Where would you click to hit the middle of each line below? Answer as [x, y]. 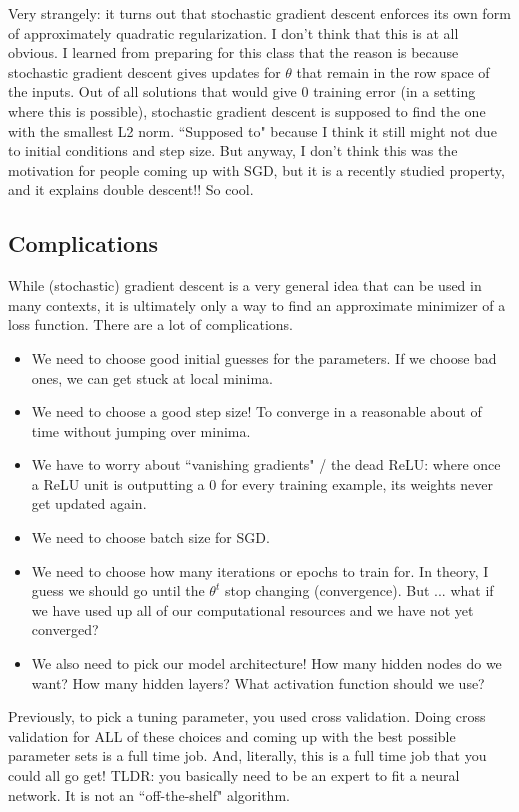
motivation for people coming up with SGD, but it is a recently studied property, [256, 169]
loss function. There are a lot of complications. [150, 324]
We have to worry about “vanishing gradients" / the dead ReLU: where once [266, 464]
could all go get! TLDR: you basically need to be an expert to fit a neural [234, 775]
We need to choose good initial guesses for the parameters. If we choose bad [264, 357]
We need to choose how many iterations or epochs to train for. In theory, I [260, 570]
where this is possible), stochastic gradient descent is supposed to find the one [247, 110]
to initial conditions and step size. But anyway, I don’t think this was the [233, 150]
